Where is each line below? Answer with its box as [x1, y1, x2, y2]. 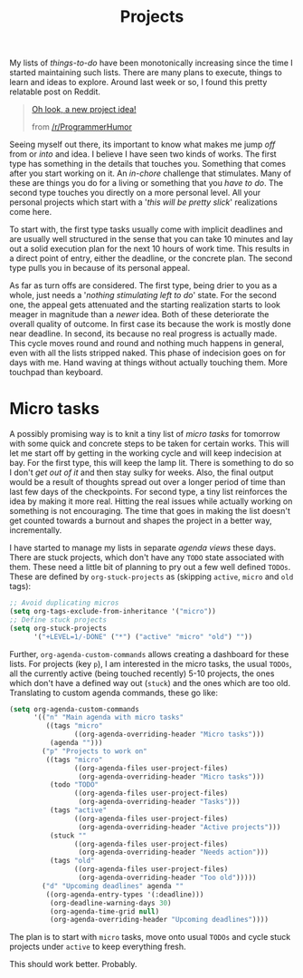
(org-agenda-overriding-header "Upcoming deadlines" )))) [49, 915, 270, 925]
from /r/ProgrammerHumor [31, 121, 133, 132]
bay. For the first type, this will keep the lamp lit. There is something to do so [9, 458, 294, 469]
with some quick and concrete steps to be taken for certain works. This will [9, 438, 289, 450]
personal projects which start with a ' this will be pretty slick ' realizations [9, 197, 278, 208]
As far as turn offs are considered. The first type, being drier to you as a [9, 280, 278, 291]
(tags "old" [49, 857, 95, 866]
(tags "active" [49, 806, 107, 815]
